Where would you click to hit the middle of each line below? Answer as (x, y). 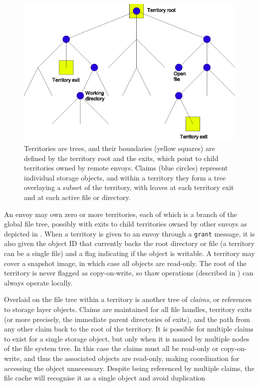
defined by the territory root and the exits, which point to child (121, 158)
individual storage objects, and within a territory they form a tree (125, 177)
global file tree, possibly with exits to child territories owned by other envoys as (126, 224)
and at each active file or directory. (77, 197)
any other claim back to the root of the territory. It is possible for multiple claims (129, 329)
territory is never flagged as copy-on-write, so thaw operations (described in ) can (129, 273)
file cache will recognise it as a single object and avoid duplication (105, 378)
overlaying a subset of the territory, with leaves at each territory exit (129, 187)
